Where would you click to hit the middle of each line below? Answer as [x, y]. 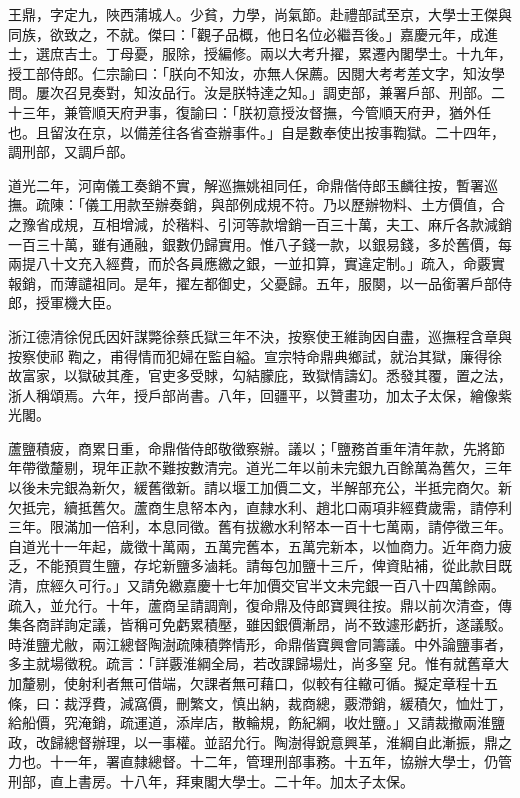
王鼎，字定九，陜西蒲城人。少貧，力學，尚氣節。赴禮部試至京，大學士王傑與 [260, 14]
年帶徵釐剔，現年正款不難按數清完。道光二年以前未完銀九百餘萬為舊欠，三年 [260, 467]
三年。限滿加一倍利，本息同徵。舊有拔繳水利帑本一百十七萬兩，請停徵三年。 [260, 526]
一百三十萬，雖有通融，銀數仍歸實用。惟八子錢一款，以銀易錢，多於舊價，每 [260, 243]
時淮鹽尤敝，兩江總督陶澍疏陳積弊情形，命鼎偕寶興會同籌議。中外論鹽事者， [260, 643]
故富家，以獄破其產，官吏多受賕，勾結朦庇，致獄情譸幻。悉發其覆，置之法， [260, 375]
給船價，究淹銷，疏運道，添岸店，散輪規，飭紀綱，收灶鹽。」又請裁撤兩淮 [249, 722]
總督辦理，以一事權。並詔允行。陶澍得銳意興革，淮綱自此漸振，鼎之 [287, 741]
